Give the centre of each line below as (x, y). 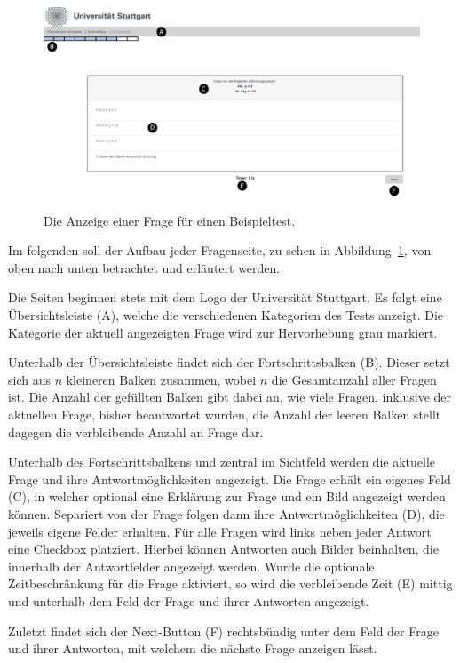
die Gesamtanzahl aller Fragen (354, 379)
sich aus (29, 379)
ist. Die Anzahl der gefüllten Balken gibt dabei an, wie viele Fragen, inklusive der (230, 397)
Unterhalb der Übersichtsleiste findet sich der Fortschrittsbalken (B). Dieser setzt (229, 362)
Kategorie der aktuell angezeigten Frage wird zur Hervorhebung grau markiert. (223, 332)
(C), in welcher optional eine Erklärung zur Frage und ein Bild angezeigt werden (227, 496)
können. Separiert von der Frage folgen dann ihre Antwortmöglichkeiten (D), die (226, 513)
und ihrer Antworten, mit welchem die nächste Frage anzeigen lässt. (193, 648)
